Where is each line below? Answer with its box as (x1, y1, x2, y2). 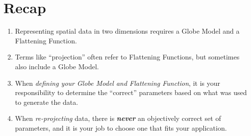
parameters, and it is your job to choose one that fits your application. (15, 122, 227, 133)
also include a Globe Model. (15, 61, 99, 71)
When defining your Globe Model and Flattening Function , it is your (15, 78, 220, 88)
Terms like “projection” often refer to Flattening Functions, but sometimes (15, 52, 240, 62)
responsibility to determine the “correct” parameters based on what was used (15, 87, 247, 97)
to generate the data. (15, 97, 78, 107)
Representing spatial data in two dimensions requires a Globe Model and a (15, 26, 240, 36)
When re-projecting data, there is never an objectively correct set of (15, 113, 221, 123)
